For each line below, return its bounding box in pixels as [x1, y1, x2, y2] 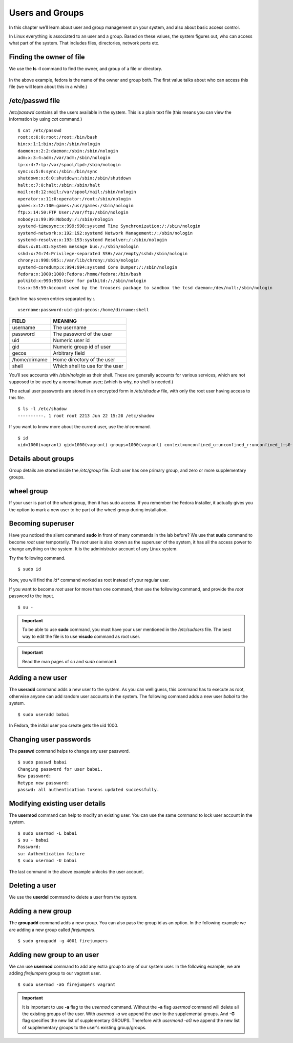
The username [53, 324, 86, 331]
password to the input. [9, 593, 55, 599]
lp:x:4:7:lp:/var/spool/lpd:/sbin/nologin [18, 162, 121, 167]
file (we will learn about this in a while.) [9, 84, 87, 90]
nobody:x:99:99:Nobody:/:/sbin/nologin [18, 217, 113, 222]
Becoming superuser [9, 520, 74, 528]
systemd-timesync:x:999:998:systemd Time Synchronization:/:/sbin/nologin [18, 223, 201, 229]
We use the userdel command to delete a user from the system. [9, 894, 138, 900]
